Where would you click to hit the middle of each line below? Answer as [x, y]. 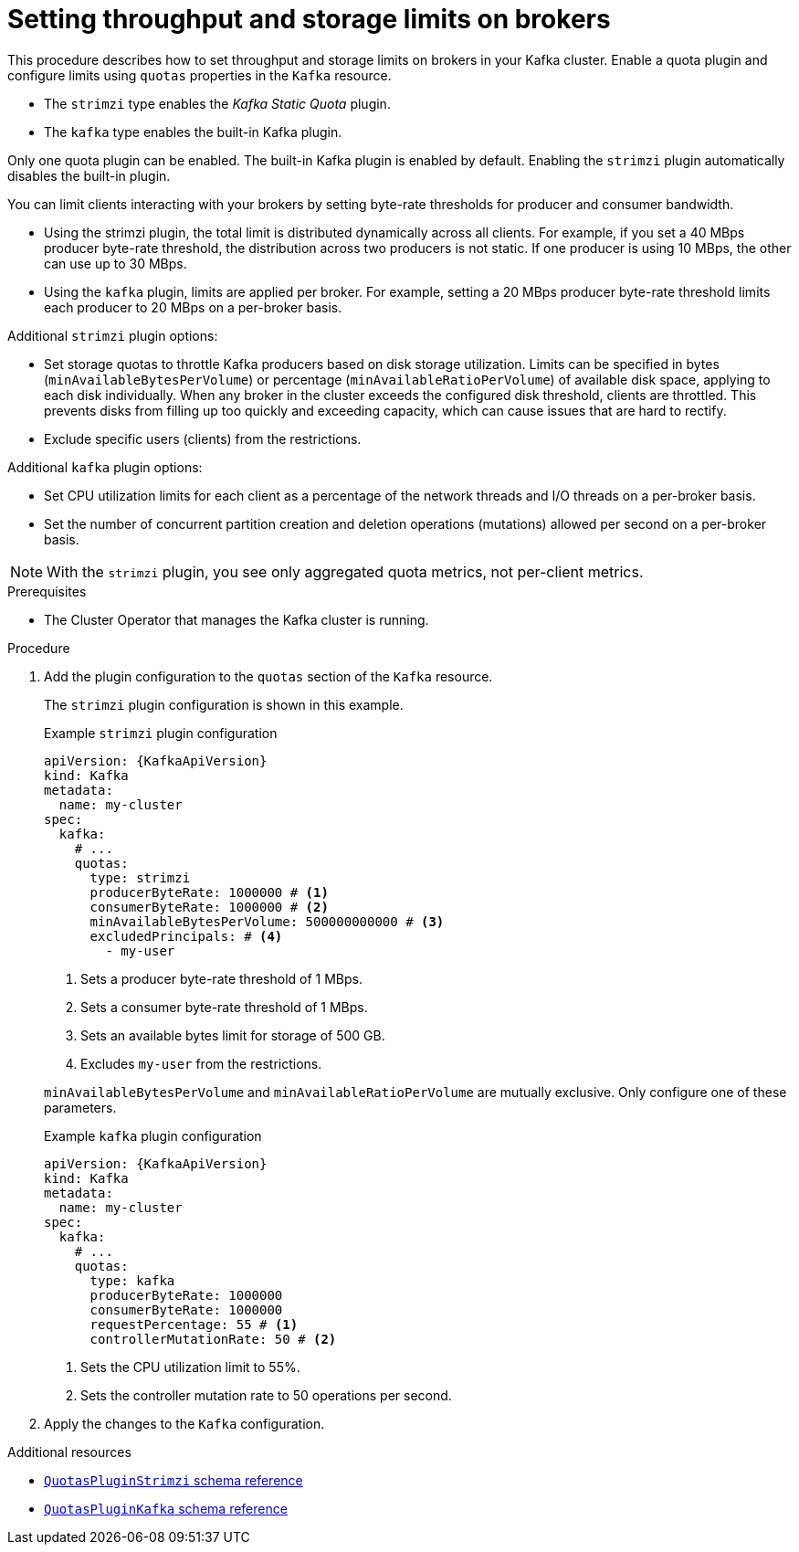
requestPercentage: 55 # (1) [194, 1324]
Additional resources [69, 1452]
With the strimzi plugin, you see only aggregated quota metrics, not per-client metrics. [345, 571]
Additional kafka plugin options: [105, 467]
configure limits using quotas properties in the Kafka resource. [200, 75]
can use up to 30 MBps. [116, 263]
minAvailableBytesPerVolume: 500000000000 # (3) [267, 921]
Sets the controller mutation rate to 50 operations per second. [266, 1395]
